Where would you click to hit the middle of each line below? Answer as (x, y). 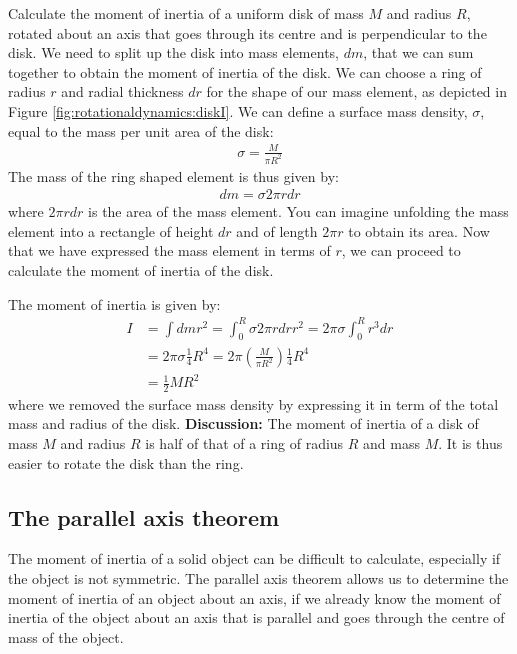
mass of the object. (66, 636)
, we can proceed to (401, 250)
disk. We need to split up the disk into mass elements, (173, 52)
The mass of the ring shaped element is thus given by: (173, 175)
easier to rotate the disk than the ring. (126, 462)
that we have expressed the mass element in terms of (169, 250)
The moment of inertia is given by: (114, 303)
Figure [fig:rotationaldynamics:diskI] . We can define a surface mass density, (238, 110)
